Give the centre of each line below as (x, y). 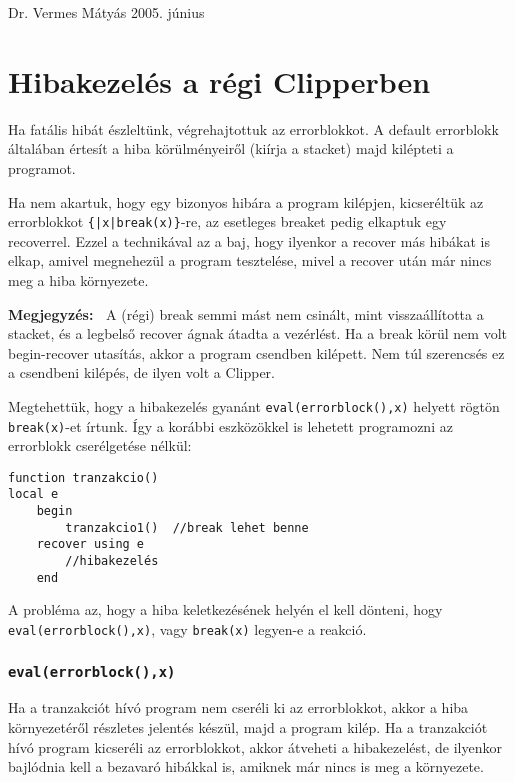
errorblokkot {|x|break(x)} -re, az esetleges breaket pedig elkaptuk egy (227, 221)
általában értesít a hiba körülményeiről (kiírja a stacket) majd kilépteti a (231, 148)
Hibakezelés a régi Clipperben (219, 80)
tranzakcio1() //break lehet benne (187, 527)
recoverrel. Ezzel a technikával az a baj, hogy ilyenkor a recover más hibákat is (249, 240)
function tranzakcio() (83, 477)
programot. (42, 167)
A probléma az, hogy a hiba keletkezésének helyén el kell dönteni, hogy (225, 609)
